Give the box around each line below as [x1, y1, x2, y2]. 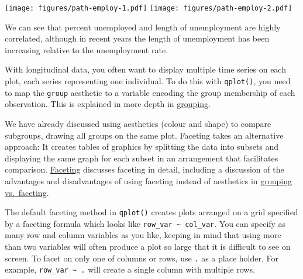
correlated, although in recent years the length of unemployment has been [5, 32, 270, 44]
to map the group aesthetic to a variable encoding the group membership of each [5, 86, 295, 98]
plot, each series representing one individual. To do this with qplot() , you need [5, 75, 291, 87]
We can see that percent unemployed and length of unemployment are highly [5, 20, 281, 33]
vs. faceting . [5, 186, 49, 198]
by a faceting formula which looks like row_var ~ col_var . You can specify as [5, 217, 286, 229]
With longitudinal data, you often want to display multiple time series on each [5, 63, 286, 75]
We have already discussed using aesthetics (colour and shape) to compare [5, 117, 271, 129]
